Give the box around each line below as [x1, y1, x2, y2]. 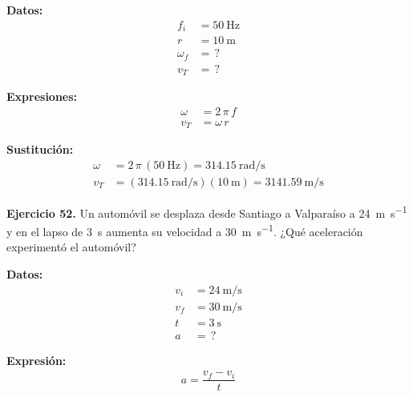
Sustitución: [6, 141, 74, 158]
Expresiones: [6, 88, 78, 105]
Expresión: [6, 351, 67, 368]
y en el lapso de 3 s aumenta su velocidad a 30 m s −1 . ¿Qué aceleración [6, 221, 363, 239]
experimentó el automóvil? [6, 239, 136, 255]
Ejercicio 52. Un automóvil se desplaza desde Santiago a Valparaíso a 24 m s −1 [6, 202, 407, 221]
